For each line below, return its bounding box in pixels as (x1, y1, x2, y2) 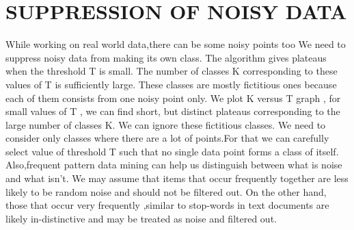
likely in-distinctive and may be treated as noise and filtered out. (5, 211, 277, 225)
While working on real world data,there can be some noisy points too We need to (5, 37, 346, 51)
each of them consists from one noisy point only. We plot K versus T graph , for (5, 90, 341, 105)
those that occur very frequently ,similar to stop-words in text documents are (5, 198, 329, 212)
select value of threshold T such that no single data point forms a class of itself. (5, 144, 339, 158)
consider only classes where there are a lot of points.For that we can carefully (5, 131, 329, 145)
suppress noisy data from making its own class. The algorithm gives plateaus (5, 50, 327, 64)
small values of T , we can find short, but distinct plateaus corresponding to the (5, 104, 340, 118)
